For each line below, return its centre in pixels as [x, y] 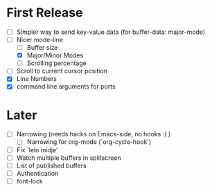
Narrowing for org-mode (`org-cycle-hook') [89, 142]
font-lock [29, 181]
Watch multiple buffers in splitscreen [69, 158]
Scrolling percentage [57, 63]
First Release [45, 13]
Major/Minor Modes [55, 55]
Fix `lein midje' [37, 149]
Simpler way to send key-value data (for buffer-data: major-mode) [111, 32]
